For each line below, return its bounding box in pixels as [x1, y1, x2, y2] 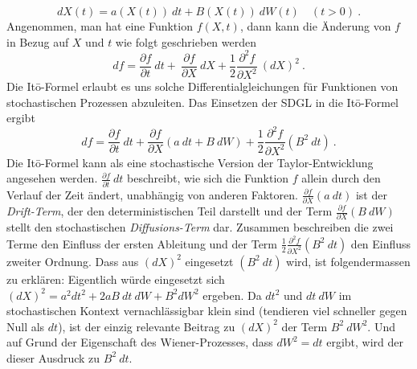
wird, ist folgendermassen [286, 252, 411, 269]
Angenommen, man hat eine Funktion [6, 18, 193, 34]
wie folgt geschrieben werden [115, 33, 257, 50]
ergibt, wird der [326, 334, 404, 351]
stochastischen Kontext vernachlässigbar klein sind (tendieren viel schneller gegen [6, 302, 407, 319]
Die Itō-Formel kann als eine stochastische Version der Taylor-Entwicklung [6, 154, 374, 170]
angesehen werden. [6, 170, 98, 187]
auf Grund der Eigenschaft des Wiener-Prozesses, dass [6, 334, 273, 351]
